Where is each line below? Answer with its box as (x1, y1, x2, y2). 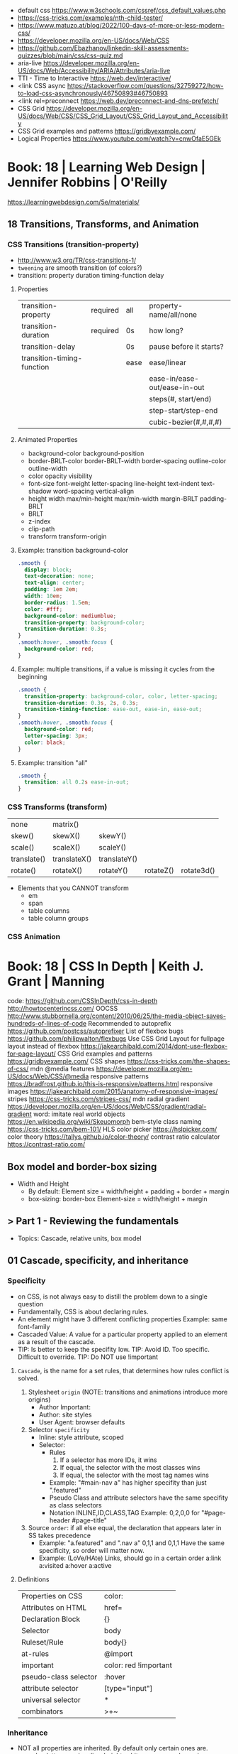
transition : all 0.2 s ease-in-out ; (24, 779, 130, 786)
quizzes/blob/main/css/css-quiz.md (17, 51, 123, 60)
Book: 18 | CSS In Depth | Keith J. (7, 958, 204, 974)
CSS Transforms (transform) (7, 802, 108, 812)
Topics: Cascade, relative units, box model (17, 1234, 142, 1243)
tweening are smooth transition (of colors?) (17, 263, 143, 272)
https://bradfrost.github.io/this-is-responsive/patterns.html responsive (7, 1080, 213, 1088)
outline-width (28, 464, 67, 472)
